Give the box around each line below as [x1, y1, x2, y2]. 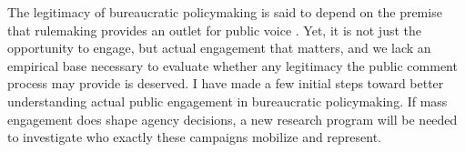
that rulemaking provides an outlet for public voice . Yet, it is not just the [7, 20, 421, 39]
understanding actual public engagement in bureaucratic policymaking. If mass [7, 91, 448, 110]
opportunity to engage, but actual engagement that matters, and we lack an [7, 38, 431, 57]
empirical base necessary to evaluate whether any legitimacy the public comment [7, 56, 458, 75]
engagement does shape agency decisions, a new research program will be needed [7, 109, 458, 128]
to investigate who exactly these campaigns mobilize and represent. [7, 127, 382, 147]
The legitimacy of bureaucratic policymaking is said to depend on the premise [7, 3, 442, 21]
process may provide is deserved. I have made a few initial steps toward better [7, 74, 444, 93]
